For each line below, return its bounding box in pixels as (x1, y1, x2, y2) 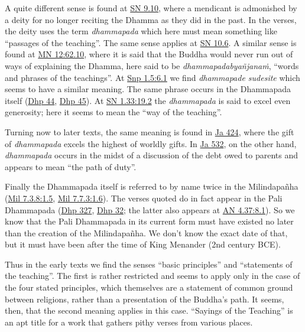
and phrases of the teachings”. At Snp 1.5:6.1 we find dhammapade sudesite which (5, 71, 300, 83)
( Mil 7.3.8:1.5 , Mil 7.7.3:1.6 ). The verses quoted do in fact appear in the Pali (5, 191, 283, 204)
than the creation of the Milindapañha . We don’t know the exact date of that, (5, 226, 288, 239)
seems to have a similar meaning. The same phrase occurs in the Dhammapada (5, 83, 291, 95)
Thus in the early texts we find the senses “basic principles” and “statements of (5, 258, 293, 270)
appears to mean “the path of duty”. (5, 160, 137, 172)
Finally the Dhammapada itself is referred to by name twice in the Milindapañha (5, 180, 298, 193)
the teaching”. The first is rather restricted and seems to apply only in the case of (5, 269, 300, 282)
